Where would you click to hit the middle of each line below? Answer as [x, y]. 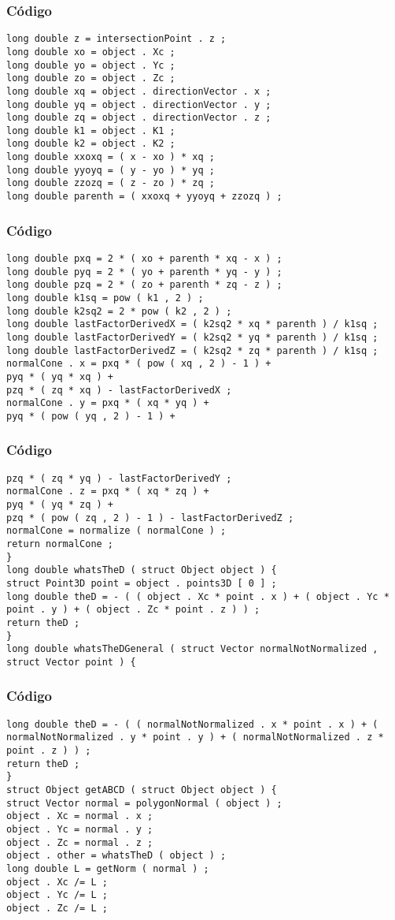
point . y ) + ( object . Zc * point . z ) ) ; [133, 610]
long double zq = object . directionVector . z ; [139, 118]
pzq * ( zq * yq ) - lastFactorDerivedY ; [119, 478]
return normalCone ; [60, 544]
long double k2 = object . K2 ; [91, 144]
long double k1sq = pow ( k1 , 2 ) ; [105, 298]
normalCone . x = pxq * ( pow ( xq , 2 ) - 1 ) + [139, 364]
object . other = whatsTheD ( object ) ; [116, 856]
